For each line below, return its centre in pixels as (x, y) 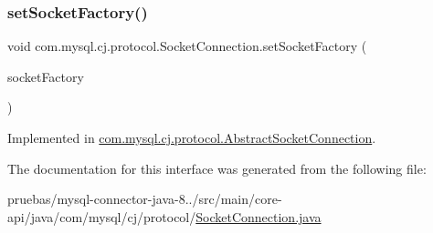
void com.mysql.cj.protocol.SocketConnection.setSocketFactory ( (187, 46)
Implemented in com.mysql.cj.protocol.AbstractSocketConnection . (192, 137)
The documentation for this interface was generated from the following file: (217, 168)
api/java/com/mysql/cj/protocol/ (102, 216)
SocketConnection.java (259, 216)
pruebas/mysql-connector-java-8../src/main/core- (145, 199)
